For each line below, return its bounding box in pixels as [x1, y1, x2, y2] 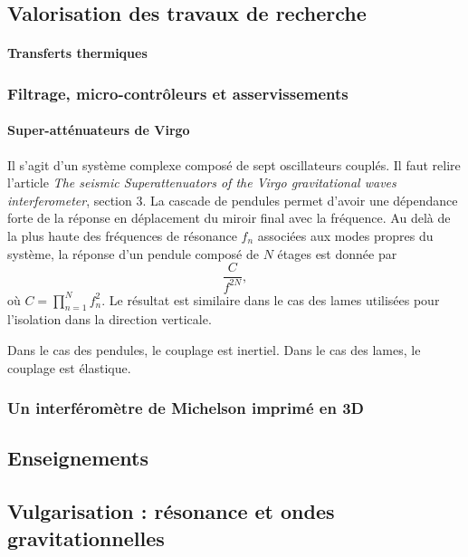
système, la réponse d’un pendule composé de [7, 244, 259, 263]
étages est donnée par [277, 244, 397, 263]
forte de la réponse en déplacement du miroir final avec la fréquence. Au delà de [7, 208, 451, 227]
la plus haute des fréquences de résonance [7, 226, 237, 245]
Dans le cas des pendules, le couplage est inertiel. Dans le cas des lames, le [7, 340, 421, 359]
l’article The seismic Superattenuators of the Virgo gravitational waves [7, 173, 396, 192]
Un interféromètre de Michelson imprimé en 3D [7, 397, 364, 419]
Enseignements [7, 444, 149, 472]
